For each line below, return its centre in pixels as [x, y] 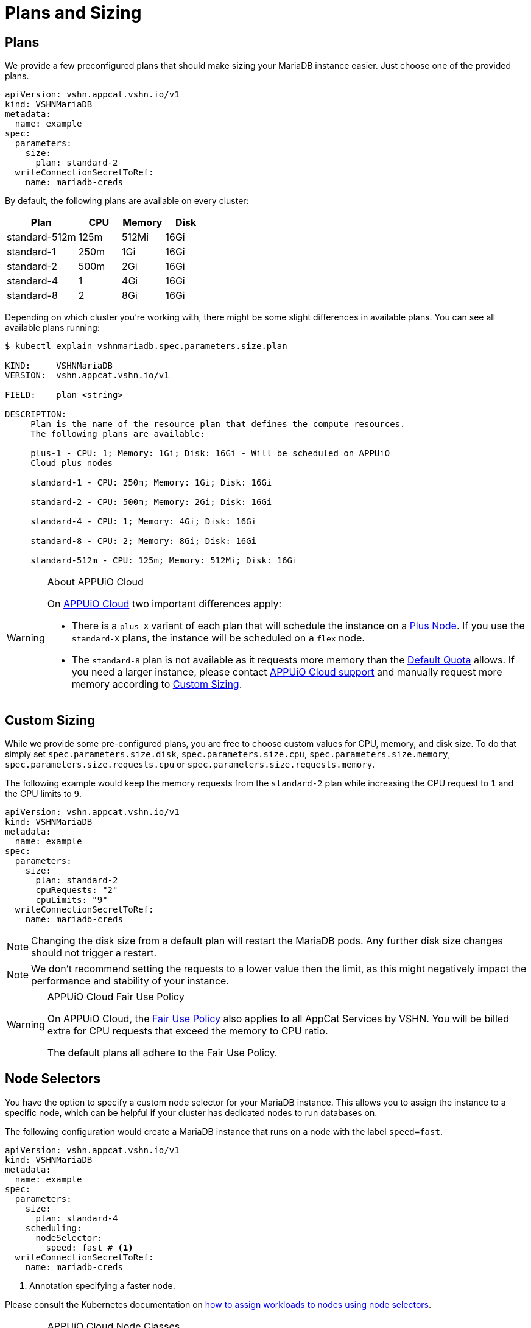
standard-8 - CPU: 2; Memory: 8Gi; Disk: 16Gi [144, 541]
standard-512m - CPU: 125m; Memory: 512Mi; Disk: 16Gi [164, 561]
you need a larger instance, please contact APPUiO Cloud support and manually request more [287, 672]
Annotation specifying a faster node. [102, 1285]
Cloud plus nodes [72, 463]
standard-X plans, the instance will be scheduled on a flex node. [218, 638]
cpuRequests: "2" [77, 890]
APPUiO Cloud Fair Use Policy [116, 997]
